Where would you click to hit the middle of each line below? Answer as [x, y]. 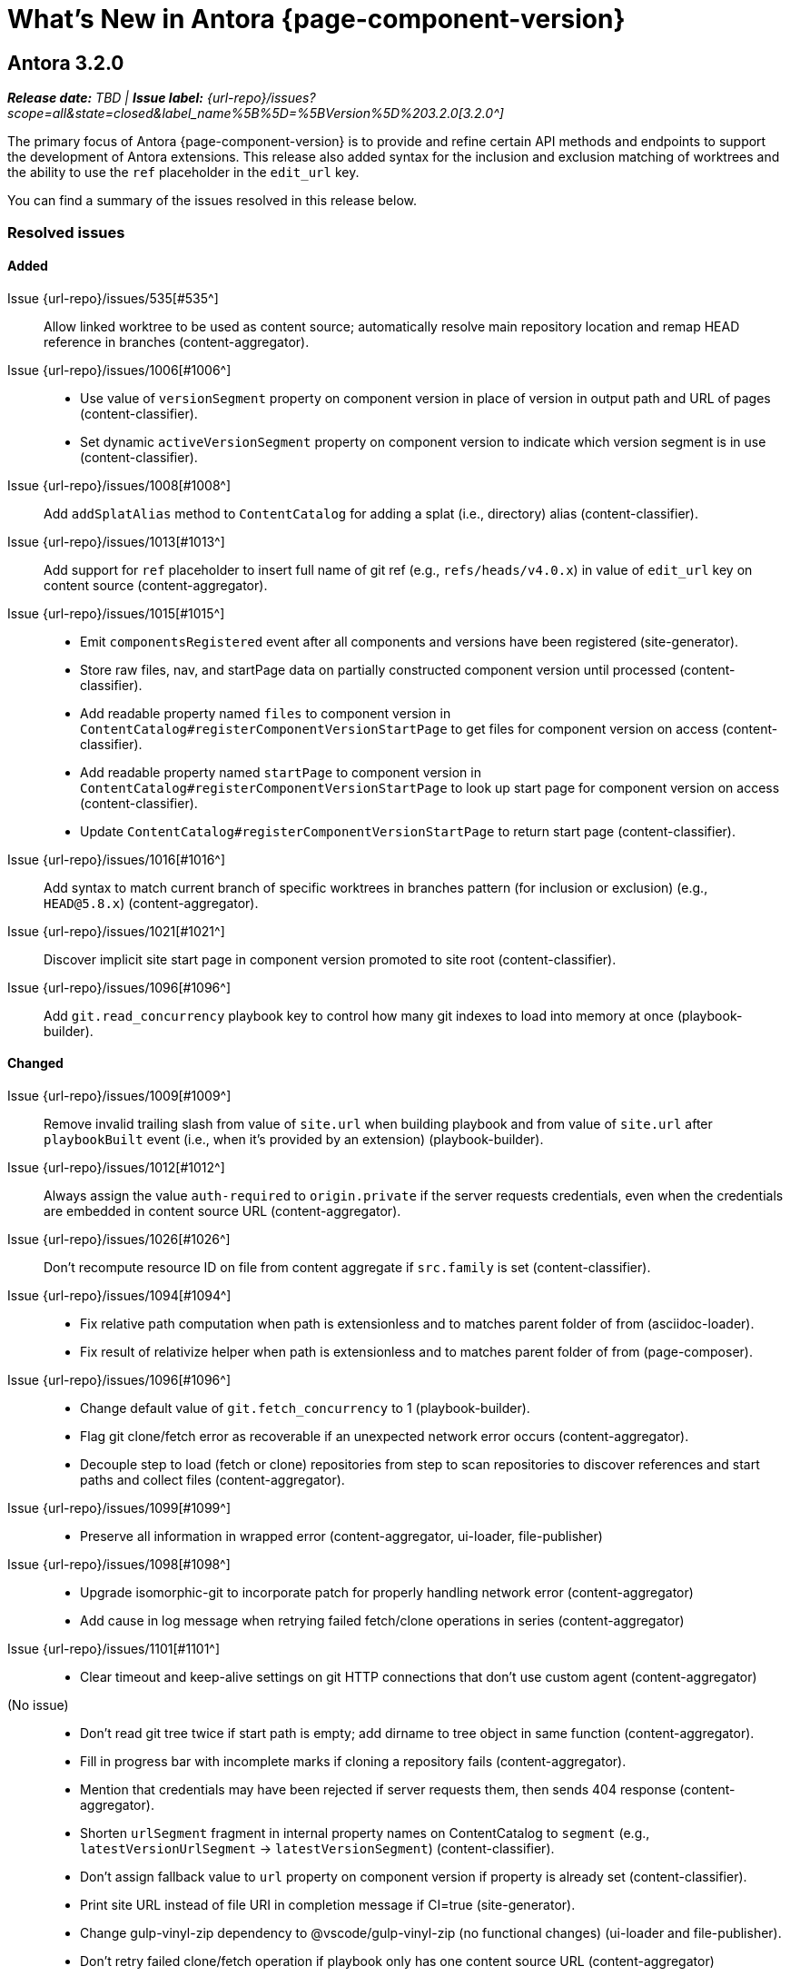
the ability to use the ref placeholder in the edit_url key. [183, 173]
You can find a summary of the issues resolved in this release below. [212, 201]
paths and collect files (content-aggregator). [212, 1479]
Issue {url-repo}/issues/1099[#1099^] [119, 1507]
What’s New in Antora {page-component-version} [316, 19]
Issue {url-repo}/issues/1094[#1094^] [119, 1295]
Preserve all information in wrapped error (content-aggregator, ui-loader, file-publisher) [341, 1536]
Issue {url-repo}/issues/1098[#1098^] [119, 1564]
